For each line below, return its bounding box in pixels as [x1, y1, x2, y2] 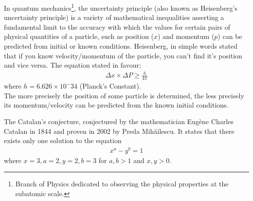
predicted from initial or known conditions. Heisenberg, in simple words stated [4, 41, 238, 51]
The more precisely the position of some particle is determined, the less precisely [4, 90, 244, 100]
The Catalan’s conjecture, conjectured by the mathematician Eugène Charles [4, 116, 234, 126]
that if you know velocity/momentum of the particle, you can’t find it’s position [4, 50, 242, 60]
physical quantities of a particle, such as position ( [4, 31, 154, 41]
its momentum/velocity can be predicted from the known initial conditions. [4, 100, 229, 110]
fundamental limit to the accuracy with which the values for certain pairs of [4, 21, 231, 32]
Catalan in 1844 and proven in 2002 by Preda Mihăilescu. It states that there [4, 126, 235, 136]
